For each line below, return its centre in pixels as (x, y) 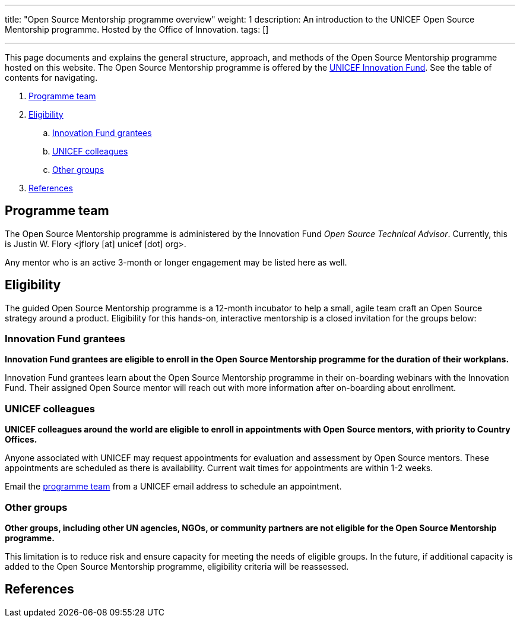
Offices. (21, 440)
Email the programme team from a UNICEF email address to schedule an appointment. (173, 487)
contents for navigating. (51, 78)
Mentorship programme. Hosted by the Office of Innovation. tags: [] (137, 29)
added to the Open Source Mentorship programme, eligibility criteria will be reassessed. (177, 566)
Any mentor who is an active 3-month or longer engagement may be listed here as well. (176, 262)
